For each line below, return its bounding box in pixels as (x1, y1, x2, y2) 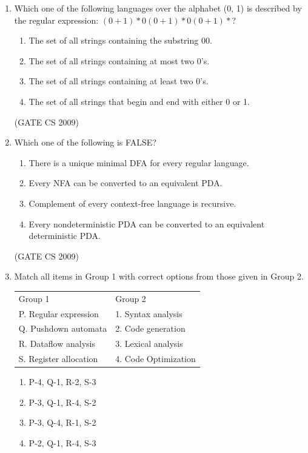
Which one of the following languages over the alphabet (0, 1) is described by (14, 2, 302, 14)
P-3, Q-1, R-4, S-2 (28, 395, 96, 408)
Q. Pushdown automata (18, 322, 107, 335)
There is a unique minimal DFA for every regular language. (28, 156, 249, 169)
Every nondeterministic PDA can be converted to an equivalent (28, 217, 265, 230)
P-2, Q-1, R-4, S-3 (28, 436, 96, 449)
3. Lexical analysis (115, 337, 183, 350)
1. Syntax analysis (115, 307, 182, 320)
